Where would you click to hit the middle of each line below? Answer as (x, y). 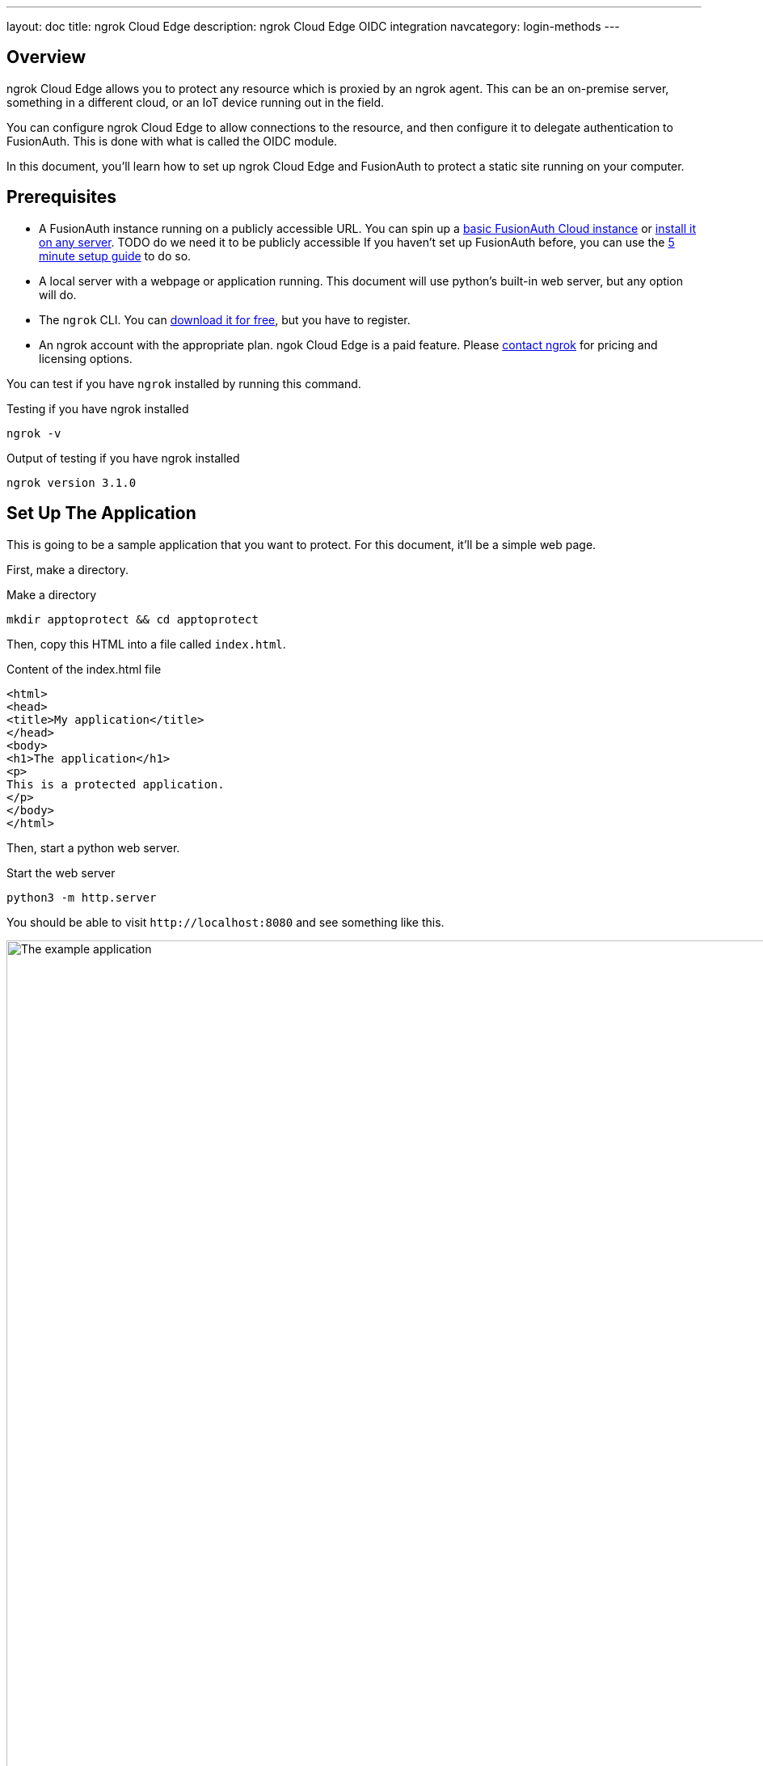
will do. (58, 294)
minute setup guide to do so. (115, 256)
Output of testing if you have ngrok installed (123, 458)
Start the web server (61, 872)
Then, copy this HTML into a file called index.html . (146, 644)
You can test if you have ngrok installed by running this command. (184, 383)
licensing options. (86, 358)
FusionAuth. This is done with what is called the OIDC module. (172, 141)
